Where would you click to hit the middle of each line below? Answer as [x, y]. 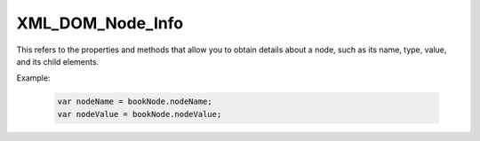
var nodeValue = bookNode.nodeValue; [140, 114]
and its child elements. [58, 61]
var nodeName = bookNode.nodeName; [135, 102]
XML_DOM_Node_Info [100, 23]
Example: [33, 78]
